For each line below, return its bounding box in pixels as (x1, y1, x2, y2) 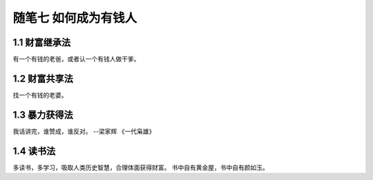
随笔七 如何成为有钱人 (12, 10, 137, 26)
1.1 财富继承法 (12, 37, 71, 48)
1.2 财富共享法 (12, 72, 74, 84)
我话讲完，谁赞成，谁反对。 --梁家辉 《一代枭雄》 (12, 127, 155, 135)
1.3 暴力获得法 (12, 109, 74, 121)
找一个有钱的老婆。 (12, 90, 68, 99)
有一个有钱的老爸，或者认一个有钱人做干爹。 (12, 55, 140, 63)
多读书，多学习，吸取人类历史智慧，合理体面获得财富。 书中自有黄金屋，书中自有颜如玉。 (12, 163, 269, 172)
